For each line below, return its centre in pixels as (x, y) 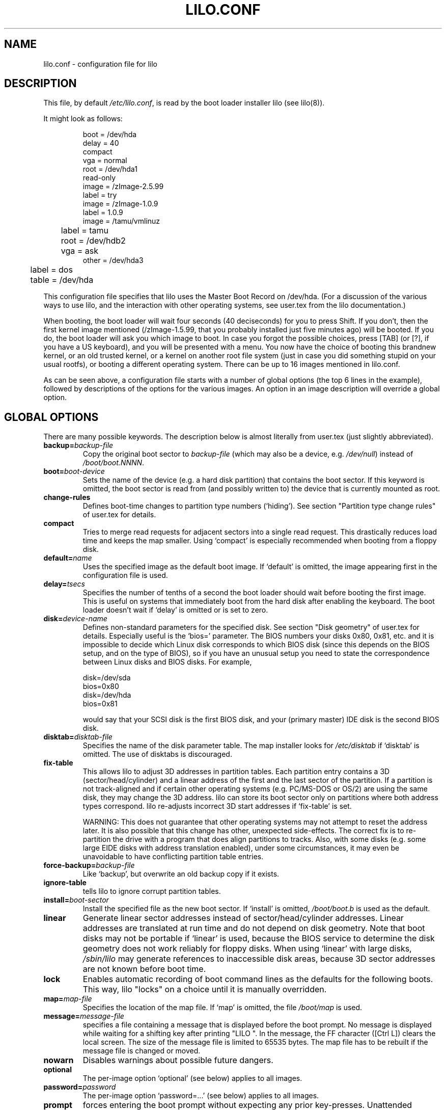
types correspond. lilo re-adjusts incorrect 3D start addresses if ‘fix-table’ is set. (217, 806)
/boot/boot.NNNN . (114, 463)
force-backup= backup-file (89, 865)
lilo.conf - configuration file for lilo (100, 64)
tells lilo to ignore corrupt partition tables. (152, 891)
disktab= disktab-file (78, 737)
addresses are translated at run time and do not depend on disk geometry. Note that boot (254, 928)
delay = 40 (101, 143)
